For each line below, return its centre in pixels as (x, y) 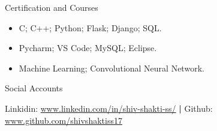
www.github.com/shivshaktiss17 (64, 120)
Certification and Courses (52, 7)
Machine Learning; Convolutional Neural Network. (111, 68)
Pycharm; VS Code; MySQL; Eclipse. (88, 48)
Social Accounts (34, 88)
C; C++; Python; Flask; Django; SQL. (90, 27)
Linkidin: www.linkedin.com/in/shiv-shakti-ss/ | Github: (109, 108)
